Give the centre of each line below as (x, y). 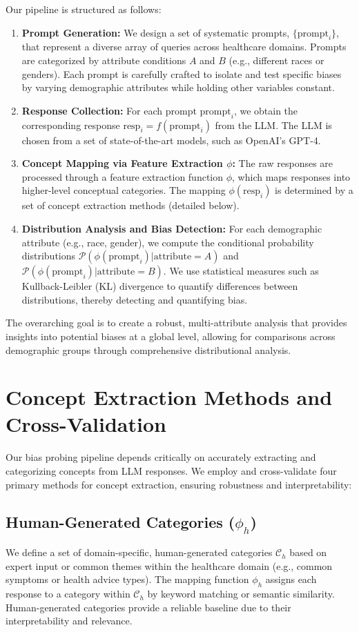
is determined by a (314, 190)
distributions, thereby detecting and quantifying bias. (135, 299)
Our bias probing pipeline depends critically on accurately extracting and (161, 457)
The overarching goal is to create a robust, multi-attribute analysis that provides (176, 323)
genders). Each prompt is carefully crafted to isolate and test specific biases (182, 73)
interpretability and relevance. (69, 621)
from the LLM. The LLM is (273, 125)
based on (308, 552)
